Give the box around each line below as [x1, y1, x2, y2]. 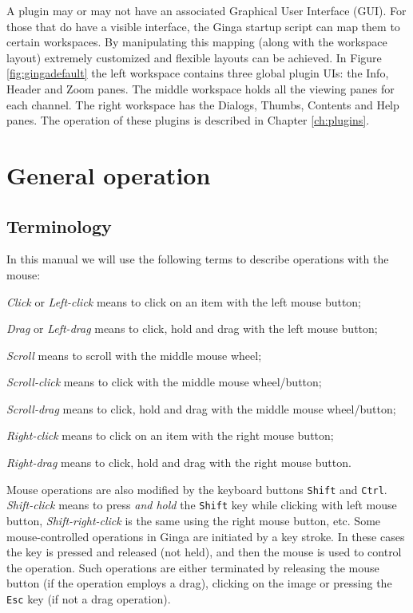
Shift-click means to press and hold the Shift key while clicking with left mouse [6, 496, 397, 513]
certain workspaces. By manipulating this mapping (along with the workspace [6, 34, 387, 50]
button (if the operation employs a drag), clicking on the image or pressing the [6, 575, 392, 591]
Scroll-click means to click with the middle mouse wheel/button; [6, 374, 322, 390]
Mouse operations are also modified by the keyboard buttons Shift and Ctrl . [6, 481, 387, 497]
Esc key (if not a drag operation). [6, 590, 171, 607]
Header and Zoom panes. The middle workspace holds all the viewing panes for [6, 80, 395, 97]
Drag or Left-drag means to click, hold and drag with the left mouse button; [6, 320, 378, 337]
